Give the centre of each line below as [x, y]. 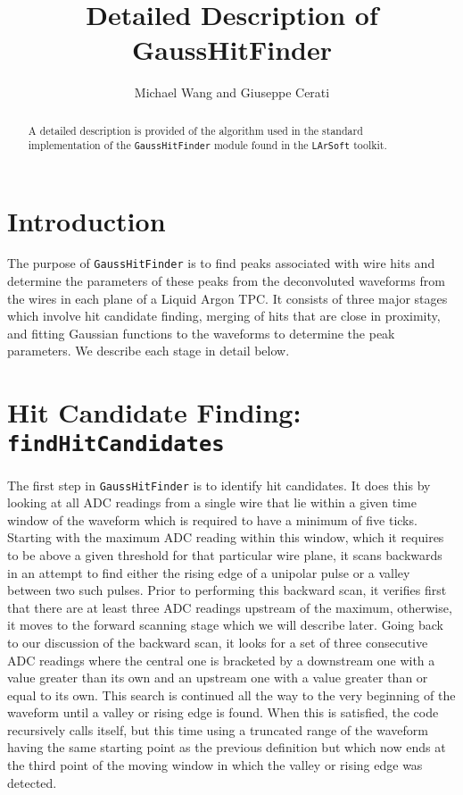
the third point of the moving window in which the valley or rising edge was [215, 765]
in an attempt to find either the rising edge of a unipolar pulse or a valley [209, 572]
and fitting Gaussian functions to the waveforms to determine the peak [201, 333]
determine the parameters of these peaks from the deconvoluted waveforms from [226, 281]
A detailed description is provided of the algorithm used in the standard [195, 130]
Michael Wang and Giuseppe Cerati [232, 92]
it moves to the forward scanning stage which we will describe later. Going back [225, 625]
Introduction [87, 220]
